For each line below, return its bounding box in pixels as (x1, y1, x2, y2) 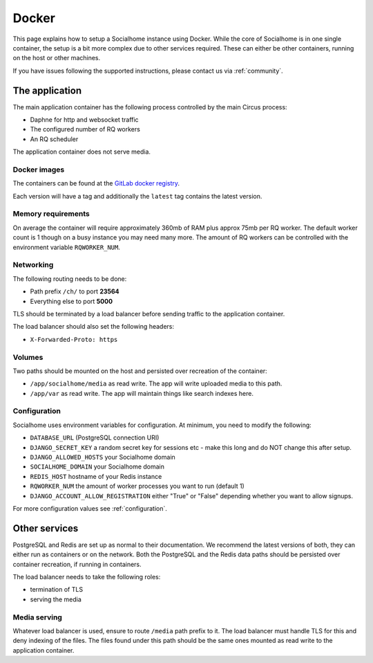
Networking (12, 260, 54, 270)
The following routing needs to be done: (12, 274, 127, 283)
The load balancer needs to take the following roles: (12, 573, 161, 581)
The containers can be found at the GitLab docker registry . (12, 179, 180, 188)
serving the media (30, 595, 82, 603)
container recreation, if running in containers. (12, 560, 142, 568)
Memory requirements (12, 209, 90, 219)
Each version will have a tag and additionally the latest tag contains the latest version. (12, 192, 262, 200)
